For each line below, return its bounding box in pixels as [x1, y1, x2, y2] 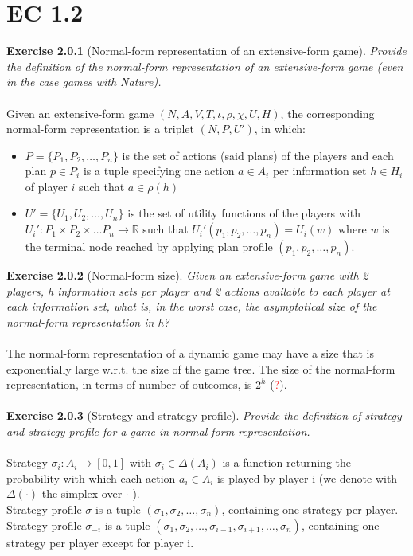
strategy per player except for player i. [6, 534, 194, 550]
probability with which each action [6, 469, 176, 486]
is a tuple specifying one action [83, 162, 235, 179]
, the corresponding [280, 104, 375, 121]
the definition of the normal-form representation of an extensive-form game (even [6, 57, 403, 74]
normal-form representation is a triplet [6, 120, 195, 137]
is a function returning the [222, 454, 352, 471]
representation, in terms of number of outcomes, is [6, 376, 252, 393]
